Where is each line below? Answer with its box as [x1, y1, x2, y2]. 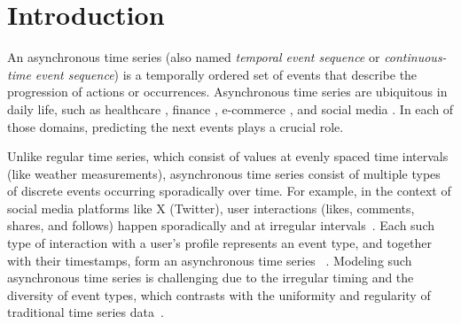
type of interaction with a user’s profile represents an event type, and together [7, 234, 432, 252]
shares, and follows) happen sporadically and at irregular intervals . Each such [7, 216, 435, 235]
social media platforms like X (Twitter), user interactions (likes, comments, [7, 198, 415, 217]
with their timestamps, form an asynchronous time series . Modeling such [7, 251, 412, 269]
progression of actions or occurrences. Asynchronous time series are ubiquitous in [7, 82, 448, 101]
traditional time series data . [7, 303, 164, 321]
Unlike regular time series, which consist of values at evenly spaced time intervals [7, 147, 449, 166]
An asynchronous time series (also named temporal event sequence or [7, 48, 380, 66]
